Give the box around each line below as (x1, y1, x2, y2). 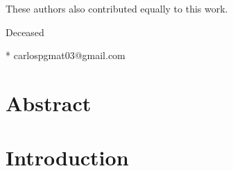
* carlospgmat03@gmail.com (6, 48, 126, 63)
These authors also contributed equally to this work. (6, 1, 228, 15)
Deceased (6, 24, 44, 39)
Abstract (6, 88, 92, 117)
